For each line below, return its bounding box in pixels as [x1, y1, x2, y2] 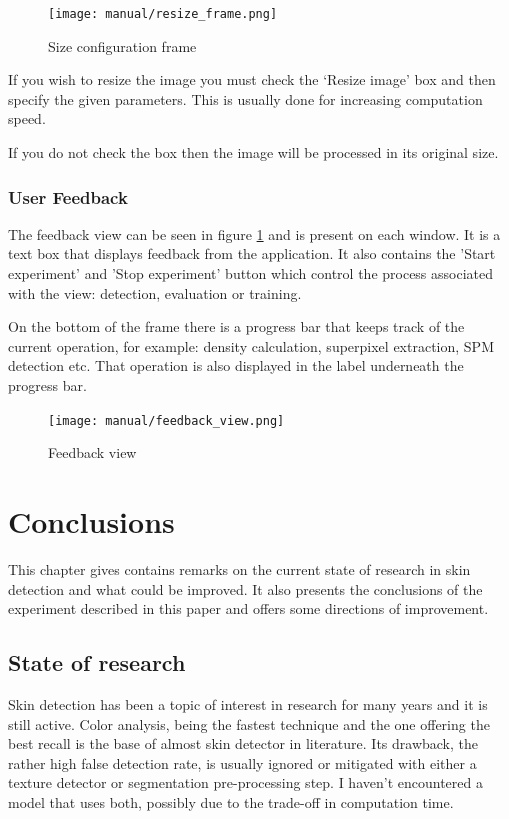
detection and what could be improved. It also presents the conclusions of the [8, 578, 483, 599]
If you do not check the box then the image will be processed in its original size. [8, 142, 499, 163]
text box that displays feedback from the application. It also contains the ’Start [8, 243, 496, 264]
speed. [8, 108, 46, 129]
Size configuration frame [48, 35, 197, 56]
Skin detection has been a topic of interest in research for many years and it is [8, 693, 488, 714]
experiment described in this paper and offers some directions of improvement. [8, 598, 489, 619]
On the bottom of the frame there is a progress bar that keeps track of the [8, 316, 465, 337]
